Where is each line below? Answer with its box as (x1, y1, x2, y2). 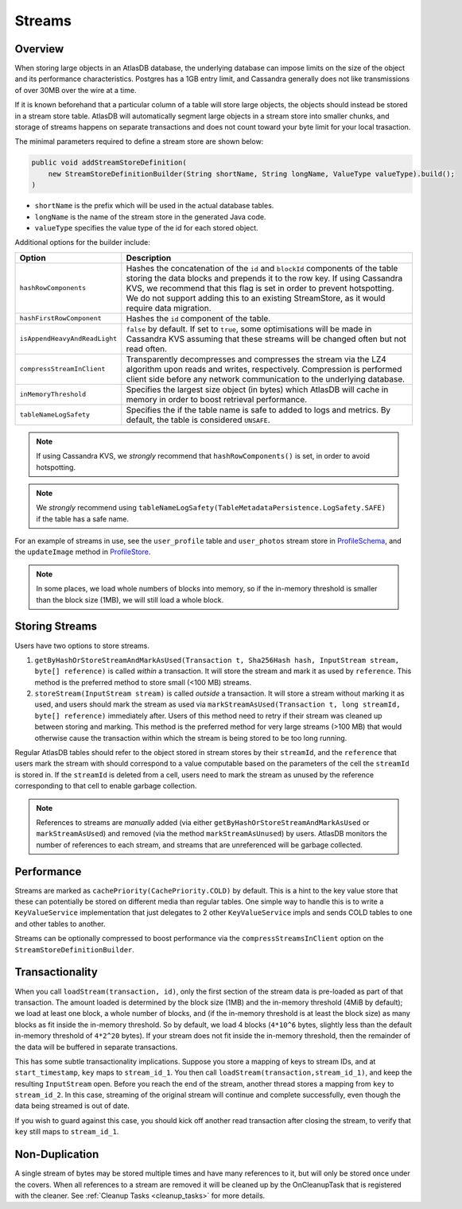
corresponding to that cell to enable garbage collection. (14, 781, 197, 791)
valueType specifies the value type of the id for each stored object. (34, 223, 258, 232)
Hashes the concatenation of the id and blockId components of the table (126, 262, 398, 273)
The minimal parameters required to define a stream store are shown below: (14, 137, 264, 146)
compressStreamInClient (19, 365, 106, 374)
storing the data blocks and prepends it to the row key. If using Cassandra (126, 273, 403, 284)
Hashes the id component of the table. (126, 312, 271, 324)
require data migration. (126, 302, 212, 313)
